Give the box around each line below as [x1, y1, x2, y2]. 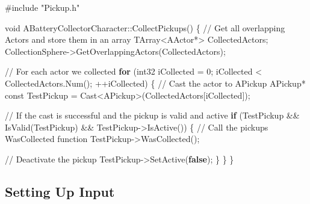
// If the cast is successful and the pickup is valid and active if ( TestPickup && [5, 109, 300, 122]
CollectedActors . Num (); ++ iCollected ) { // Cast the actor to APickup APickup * [5, 76, 306, 89]
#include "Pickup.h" [5, 1, 80, 13]
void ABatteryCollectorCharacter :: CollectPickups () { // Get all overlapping [5, 21, 285, 34]
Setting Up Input [5, 182, 115, 200]
